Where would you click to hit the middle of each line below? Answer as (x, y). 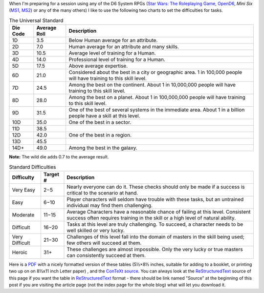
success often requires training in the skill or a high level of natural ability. (151, 218)
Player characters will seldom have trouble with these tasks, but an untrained (155, 199)
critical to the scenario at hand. (102, 193)
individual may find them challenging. (110, 205)
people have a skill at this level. (104, 116)
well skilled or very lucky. (96, 230)
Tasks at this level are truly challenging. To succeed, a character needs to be (155, 224)
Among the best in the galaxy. (103, 148)
